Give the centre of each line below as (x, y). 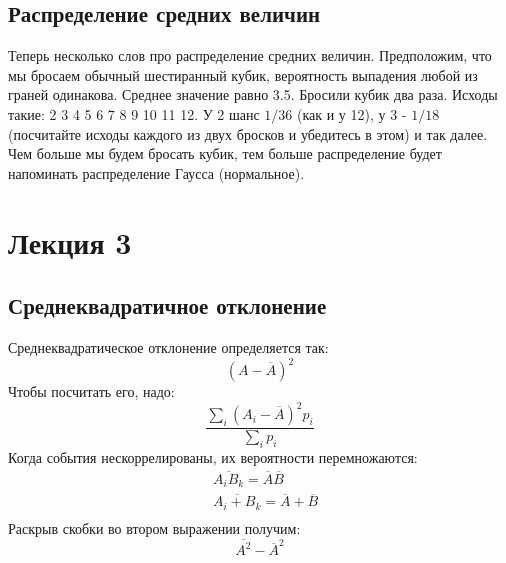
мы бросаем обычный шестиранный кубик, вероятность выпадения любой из (243, 74)
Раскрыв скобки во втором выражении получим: (154, 527)
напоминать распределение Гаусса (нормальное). (156, 172)
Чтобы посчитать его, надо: (91, 391)
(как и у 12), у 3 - (352, 113)
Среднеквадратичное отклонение (167, 305)
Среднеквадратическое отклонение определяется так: (168, 346)
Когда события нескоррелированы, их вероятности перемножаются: (213, 456)
